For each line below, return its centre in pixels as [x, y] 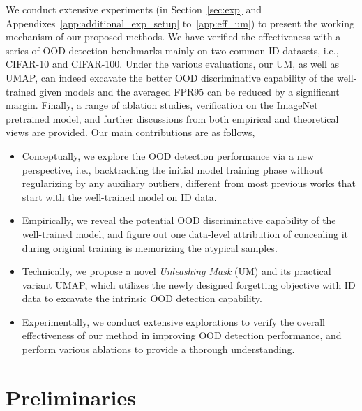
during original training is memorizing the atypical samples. [150, 247]
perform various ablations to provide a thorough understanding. [158, 349]
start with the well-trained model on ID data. [119, 196]
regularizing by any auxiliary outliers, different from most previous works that [189, 183]
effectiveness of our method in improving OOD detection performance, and [182, 335]
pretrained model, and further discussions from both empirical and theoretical [172, 118]
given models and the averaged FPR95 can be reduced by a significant [189, 91]
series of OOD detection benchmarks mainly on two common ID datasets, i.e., [172, 50]
